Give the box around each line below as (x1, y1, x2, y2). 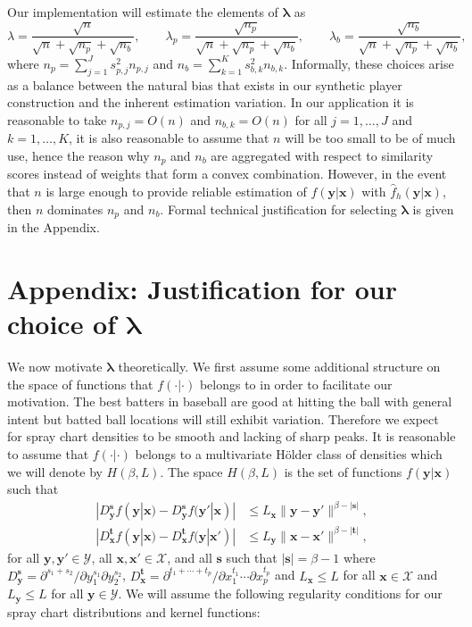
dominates (46, 199, 104, 218)
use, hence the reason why (7, 146, 150, 164)
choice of (7, 305, 117, 342)
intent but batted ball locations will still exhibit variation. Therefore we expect (7, 409, 439, 428)
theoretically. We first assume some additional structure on (118, 356, 441, 375)
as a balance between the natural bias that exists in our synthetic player (7, 75, 402, 94)
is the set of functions (284, 462, 402, 481)
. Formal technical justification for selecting (160, 199, 397, 218)
